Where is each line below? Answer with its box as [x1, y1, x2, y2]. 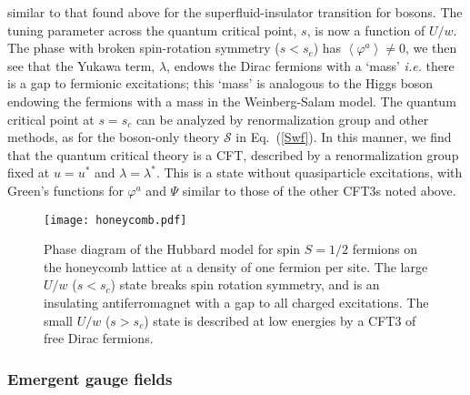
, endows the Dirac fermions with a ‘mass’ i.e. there [166, 56, 455, 75]
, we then [405, 38, 457, 57]
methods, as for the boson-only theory [7, 127, 220, 147]
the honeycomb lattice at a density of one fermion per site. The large [44, 257, 428, 276]
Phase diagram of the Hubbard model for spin [44, 239, 301, 258]
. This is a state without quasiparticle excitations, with [155, 163, 463, 182]
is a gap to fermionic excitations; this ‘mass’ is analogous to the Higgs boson [7, 74, 434, 93]
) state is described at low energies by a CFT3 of [144, 310, 416, 329]
